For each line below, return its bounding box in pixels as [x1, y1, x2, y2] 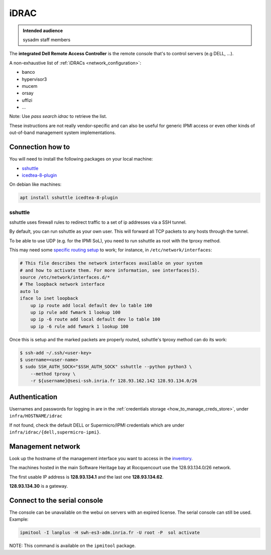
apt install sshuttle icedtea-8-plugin [20, 195, 118, 201]
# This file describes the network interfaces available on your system [20, 260, 203, 266]
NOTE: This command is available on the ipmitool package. [9, 542, 136, 549]
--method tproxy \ [30, 371, 76, 376]
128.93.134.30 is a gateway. [9, 483, 68, 489]
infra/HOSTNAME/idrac [9, 413, 63, 419]
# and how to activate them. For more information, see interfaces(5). [20, 267, 200, 273]
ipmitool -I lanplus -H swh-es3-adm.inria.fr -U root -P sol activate [20, 530, 200, 535]
